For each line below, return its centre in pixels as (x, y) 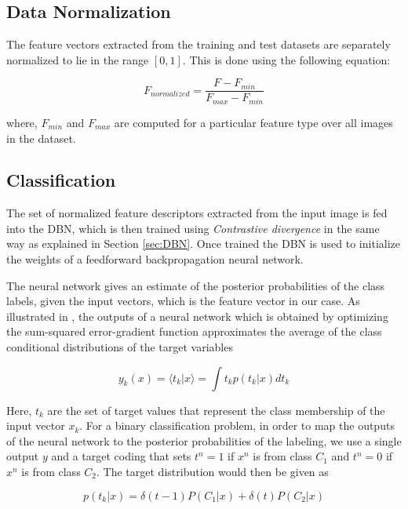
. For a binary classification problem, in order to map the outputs (237, 425)
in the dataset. (41, 138)
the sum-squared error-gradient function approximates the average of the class (194, 331)
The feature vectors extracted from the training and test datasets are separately (199, 44)
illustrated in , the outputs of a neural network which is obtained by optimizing (197, 316)
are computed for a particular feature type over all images (253, 122)
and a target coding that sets (121, 456)
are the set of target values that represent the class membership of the (216, 410)
